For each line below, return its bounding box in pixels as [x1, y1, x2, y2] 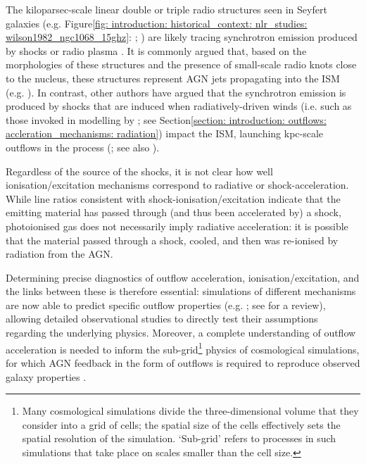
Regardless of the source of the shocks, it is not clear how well [6, 163, 273, 178]
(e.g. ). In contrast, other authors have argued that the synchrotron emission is [6, 84, 346, 99]
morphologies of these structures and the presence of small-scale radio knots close [6, 57, 357, 72]
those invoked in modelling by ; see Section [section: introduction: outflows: [6, 112, 327, 127]
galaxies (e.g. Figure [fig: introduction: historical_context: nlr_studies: [6, 15, 308, 30]
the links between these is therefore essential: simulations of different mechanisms [6, 284, 356, 299]
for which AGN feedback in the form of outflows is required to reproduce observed [6, 355, 360, 370]
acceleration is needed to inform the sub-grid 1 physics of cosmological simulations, [6, 339, 360, 356]
